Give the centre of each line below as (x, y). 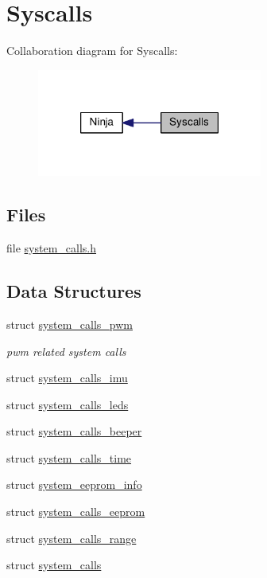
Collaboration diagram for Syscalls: (92, 51)
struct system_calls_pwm (70, 324)
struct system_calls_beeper (74, 431)
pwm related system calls (66, 351)
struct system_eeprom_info (74, 484)
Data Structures (74, 291)
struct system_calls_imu (67, 378)
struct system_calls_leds (68, 404)
